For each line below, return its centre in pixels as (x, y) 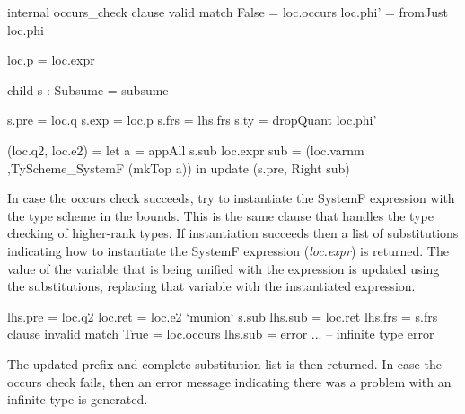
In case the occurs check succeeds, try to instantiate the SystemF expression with (231, 198)
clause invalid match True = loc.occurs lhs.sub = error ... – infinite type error (221, 334)
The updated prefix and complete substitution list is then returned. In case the (224, 363)
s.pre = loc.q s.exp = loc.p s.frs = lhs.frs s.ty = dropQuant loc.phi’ (192, 120)
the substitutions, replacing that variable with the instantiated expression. (211, 286)
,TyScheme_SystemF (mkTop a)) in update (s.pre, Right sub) (179, 167)
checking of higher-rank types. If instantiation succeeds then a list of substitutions (233, 233)
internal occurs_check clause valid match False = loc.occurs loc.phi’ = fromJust (228, 12)
